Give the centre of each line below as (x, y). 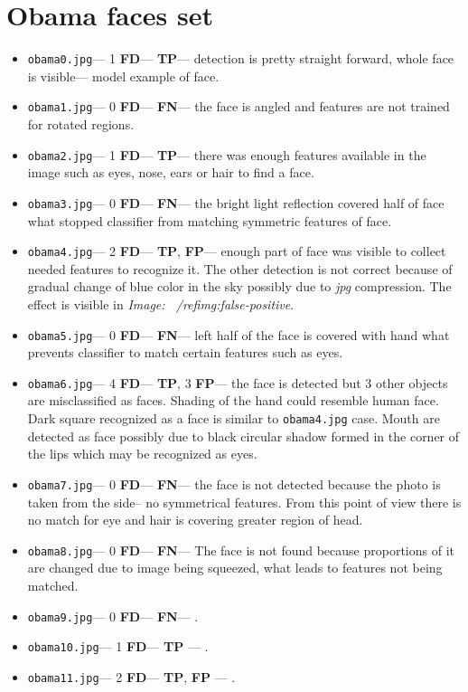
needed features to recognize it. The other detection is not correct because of (240, 268)
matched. (53, 585)
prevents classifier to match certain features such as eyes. (185, 352)
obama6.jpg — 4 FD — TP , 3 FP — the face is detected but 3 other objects (238, 382)
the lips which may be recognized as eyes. (142, 454)
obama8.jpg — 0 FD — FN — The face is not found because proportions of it (241, 550)
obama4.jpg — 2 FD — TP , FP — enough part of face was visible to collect (237, 251)
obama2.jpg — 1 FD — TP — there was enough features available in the (227, 154)
